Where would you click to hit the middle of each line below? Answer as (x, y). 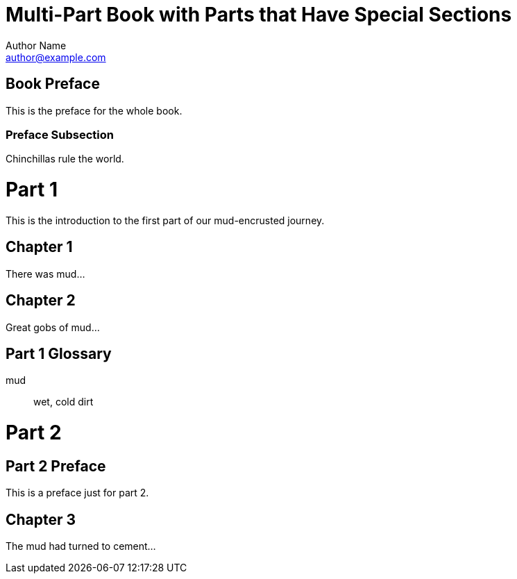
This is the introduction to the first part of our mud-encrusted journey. (165, 220)
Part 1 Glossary (59, 353)
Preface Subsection (60, 134)
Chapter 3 (41, 519)
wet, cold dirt (63, 402)
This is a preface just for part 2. (77, 493)
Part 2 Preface (56, 466)
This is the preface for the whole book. (94, 110)
